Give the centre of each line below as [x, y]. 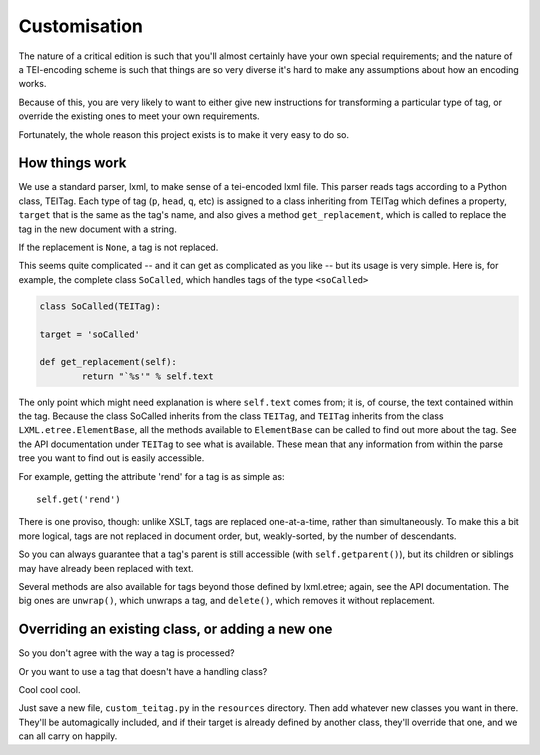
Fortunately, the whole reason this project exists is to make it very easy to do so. [184, 134]
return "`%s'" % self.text [147, 376]
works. [32, 84]
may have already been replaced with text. [106, 568]
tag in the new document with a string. [97, 229]
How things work [72, 163]
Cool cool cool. [49, 690]
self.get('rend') [78, 499]
